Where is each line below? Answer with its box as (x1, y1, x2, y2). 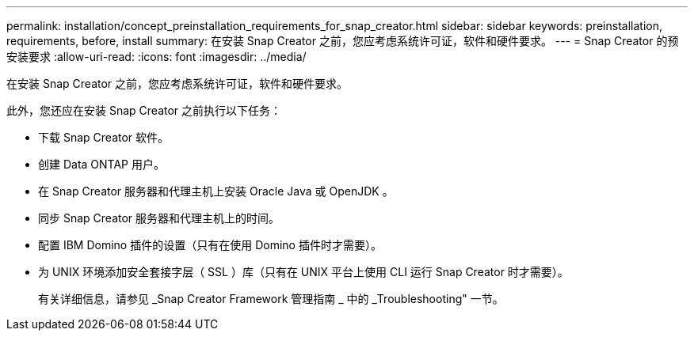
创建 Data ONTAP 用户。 (38, 157, 165, 171)
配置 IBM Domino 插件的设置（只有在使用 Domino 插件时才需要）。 (38, 238, 382, 252)
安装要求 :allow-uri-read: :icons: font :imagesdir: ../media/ (6, 50, 307, 63)
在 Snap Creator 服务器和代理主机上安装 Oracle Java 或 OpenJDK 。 (38, 184, 394, 198)
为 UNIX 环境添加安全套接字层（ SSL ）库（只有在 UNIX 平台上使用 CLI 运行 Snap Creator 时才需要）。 (38, 265, 569, 278)
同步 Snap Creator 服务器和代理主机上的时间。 (38, 211, 280, 225)
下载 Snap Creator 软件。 (38, 131, 170, 144)
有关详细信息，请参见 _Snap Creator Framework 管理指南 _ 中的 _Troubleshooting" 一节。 (38, 292, 504, 305)
